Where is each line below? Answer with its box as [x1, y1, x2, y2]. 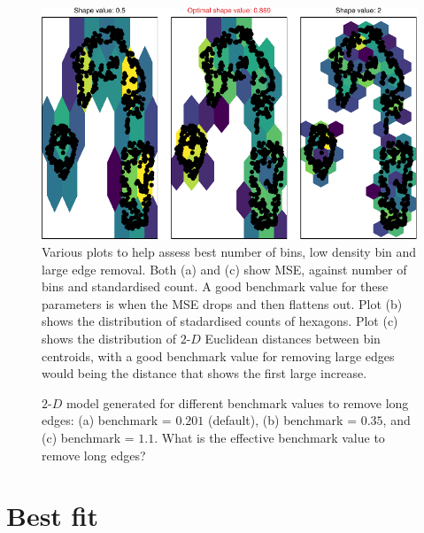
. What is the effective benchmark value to [154, 429, 385, 446]
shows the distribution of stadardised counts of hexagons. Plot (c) [42, 312, 398, 330]
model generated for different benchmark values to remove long [66, 393, 409, 412]
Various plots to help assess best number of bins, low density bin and [42, 243, 417, 261]
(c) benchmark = [42, 429, 135, 446]
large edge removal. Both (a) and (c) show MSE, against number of [42, 259, 407, 278]
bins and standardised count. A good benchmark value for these [42, 277, 389, 296]
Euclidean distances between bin [204, 329, 381, 348]
